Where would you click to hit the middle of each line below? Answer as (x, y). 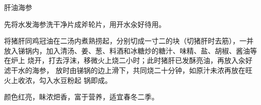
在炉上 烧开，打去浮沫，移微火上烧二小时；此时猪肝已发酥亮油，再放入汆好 (128, 60)
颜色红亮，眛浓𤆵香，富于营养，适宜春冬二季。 (81, 97)
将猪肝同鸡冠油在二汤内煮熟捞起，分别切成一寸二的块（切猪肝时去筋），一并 (129, 41)
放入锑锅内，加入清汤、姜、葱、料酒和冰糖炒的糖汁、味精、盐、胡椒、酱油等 (130, 50)
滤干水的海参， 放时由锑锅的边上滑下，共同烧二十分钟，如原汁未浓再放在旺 (128, 70)
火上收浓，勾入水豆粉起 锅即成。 (58, 80)
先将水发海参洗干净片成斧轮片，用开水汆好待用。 (85, 24)
